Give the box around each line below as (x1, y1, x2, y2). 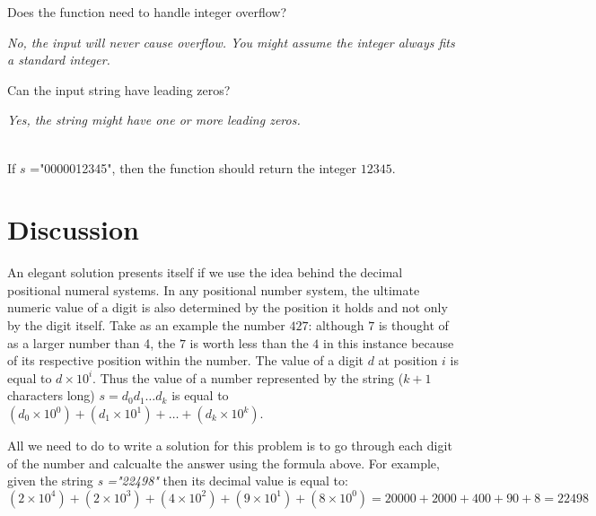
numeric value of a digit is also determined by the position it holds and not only (7, 298, 448, 317)
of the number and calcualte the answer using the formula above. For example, (7, 453, 440, 472)
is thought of (378, 316, 449, 335)
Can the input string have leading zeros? (7, 80, 231, 99)
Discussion (7, 211, 139, 248)
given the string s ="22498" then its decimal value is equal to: (7, 471, 348, 490)
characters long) (7, 386, 95, 405)
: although (308, 316, 364, 335)
